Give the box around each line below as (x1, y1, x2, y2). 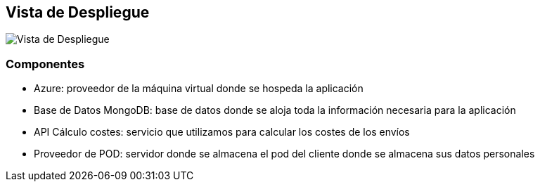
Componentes (6, 56, 85, 71)
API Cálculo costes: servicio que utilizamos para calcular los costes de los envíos (34, 126, 410, 138)
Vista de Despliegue (6, 4, 150, 21)
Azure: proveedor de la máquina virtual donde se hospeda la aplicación (34, 82, 364, 95)
